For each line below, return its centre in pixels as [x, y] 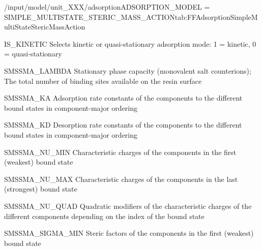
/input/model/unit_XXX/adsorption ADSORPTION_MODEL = [107, 7]
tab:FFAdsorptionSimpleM [216, 17]
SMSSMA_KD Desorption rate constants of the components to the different [123, 125]
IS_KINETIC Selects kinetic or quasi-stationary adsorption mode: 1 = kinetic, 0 [130, 43]
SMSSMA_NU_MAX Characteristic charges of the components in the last [121, 179]
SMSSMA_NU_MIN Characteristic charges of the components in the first [120, 152]
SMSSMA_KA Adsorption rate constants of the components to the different [123, 98]
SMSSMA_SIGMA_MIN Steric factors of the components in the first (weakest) [129, 233]
